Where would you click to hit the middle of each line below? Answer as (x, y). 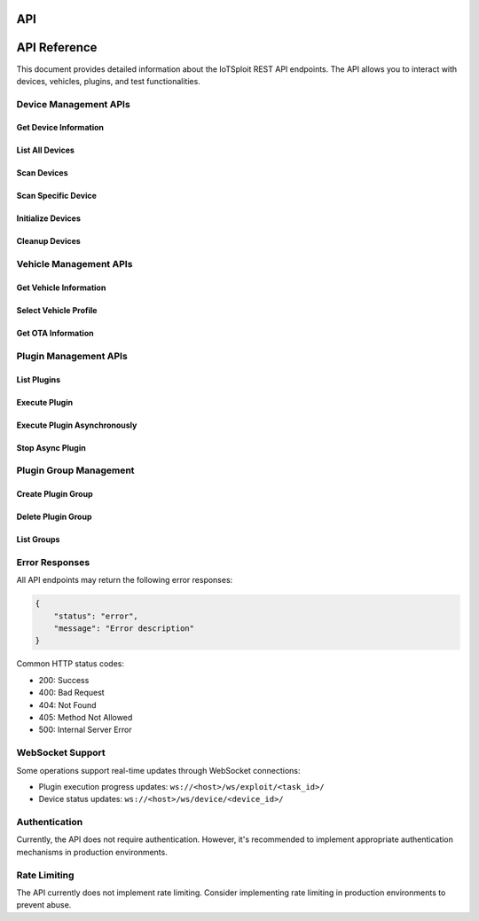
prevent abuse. (44, 905)
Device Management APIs (73, 104)
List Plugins (39, 379)
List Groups (38, 539)
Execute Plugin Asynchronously (77, 425)
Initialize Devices (49, 218)
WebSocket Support (61, 752)
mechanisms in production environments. (92, 852)
